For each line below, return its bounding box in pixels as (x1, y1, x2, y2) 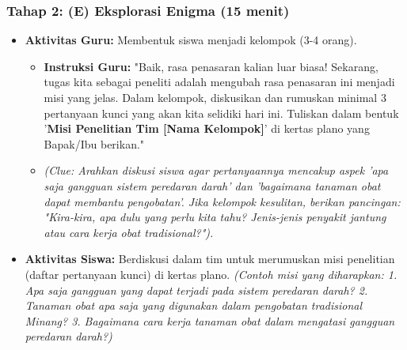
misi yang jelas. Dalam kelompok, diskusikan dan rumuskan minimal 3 (44, 89, 386, 105)
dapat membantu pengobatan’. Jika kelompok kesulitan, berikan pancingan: (44, 193, 401, 209)
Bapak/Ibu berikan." (44, 135, 145, 152)
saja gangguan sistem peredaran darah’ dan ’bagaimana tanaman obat (44, 177, 381, 194)
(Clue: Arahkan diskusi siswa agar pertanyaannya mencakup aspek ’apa (44, 162, 389, 179)
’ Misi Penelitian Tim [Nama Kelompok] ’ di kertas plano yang (44, 120, 370, 137)
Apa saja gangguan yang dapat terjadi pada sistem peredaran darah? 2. (25, 281, 368, 298)
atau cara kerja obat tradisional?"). (44, 224, 214, 240)
